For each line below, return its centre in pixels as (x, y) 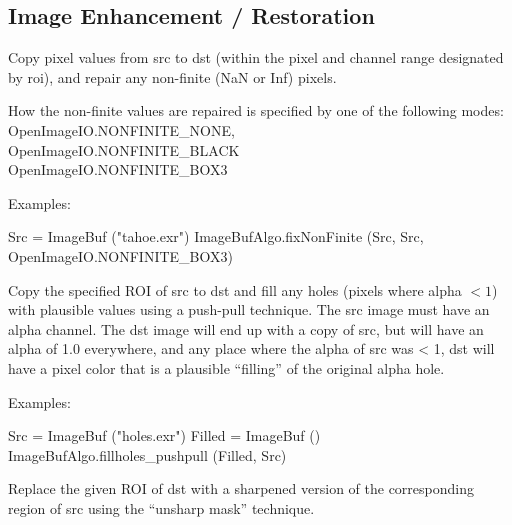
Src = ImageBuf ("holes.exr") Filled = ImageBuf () (164, 435)
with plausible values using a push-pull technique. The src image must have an (249, 309)
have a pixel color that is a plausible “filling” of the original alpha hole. (226, 367)
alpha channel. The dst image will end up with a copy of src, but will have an (246, 328)
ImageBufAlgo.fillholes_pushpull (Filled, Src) (147, 454)
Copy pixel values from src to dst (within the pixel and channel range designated (256, 57)
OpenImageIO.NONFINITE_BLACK (124, 149)
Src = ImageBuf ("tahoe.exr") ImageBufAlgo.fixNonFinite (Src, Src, (216, 236)
